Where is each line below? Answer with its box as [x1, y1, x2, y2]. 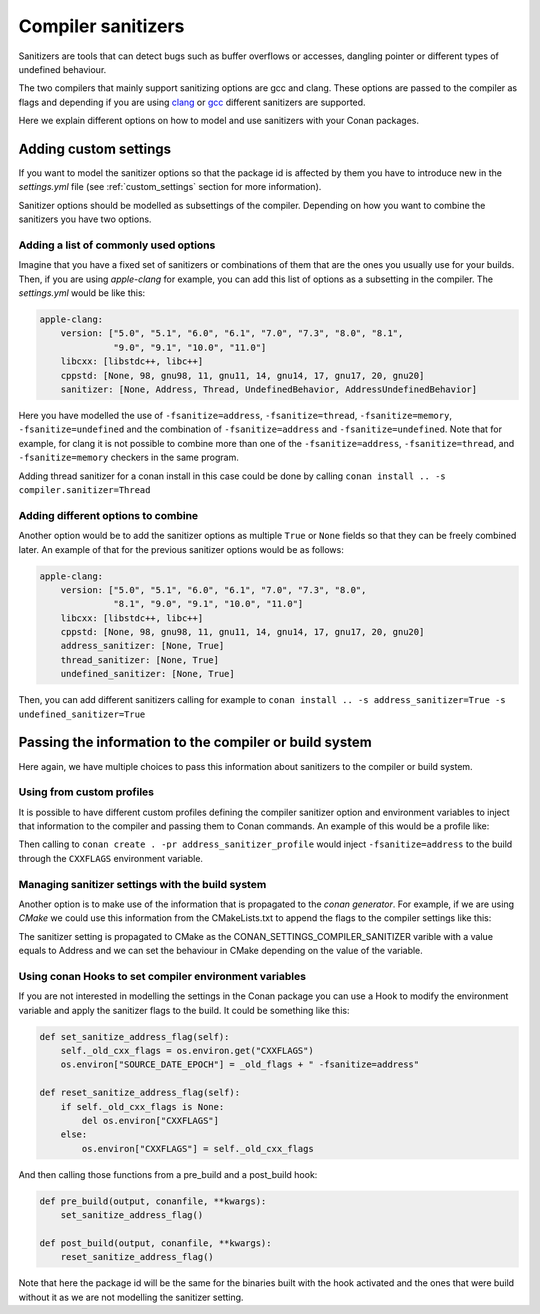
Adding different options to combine [18, 508, 199, 522]
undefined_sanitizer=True [18, 708, 146, 720]
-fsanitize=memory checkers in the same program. [18, 451, 239, 464]
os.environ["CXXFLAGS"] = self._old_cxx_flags [81, 1143, 314, 1154]
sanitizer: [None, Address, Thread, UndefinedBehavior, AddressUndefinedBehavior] [60, 384, 478, 395]
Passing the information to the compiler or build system [18, 734, 372, 751]
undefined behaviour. [18, 63, 107, 75]
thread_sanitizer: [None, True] [60, 654, 220, 665]
